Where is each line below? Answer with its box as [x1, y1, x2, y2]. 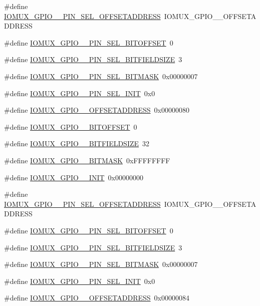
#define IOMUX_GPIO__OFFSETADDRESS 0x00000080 [4, 105, 190, 115]
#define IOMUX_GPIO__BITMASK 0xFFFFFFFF [4, 155, 170, 165]
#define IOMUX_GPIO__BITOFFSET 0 [4, 121, 137, 132]
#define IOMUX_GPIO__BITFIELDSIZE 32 [4, 138, 150, 149]
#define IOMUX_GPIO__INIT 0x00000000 [4, 172, 143, 182]
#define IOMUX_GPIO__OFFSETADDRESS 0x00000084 [4, 292, 190, 303]
